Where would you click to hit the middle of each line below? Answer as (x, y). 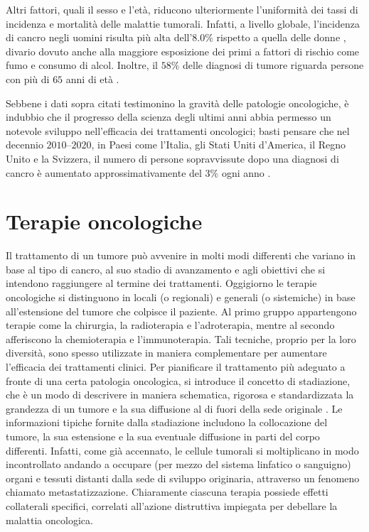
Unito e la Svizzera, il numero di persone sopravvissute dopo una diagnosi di (172, 158)
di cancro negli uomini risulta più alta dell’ (99, 37)
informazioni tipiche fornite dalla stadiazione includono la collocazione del (167, 422)
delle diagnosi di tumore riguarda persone (273, 65)
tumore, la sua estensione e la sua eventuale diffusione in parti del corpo (163, 436)
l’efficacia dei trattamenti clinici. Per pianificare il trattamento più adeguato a (176, 367)
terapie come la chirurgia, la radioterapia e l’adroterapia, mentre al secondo (170, 325)
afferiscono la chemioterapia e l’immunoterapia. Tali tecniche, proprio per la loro (181, 338)
